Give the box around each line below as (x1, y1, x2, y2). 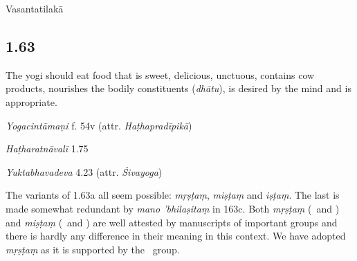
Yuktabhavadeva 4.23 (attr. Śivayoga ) (6, 164, 163, 179)
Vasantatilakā (6, 1, 64, 15)
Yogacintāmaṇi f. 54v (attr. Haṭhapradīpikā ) (6, 118, 192, 132)
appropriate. (6, 94, 57, 109)
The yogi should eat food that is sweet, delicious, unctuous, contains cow (6, 67, 315, 82)
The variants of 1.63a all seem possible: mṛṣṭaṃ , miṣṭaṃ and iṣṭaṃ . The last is (6, 188, 340, 202)
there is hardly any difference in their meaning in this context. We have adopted (6, 228, 346, 243)
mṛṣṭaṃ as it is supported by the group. (6, 242, 180, 256)
